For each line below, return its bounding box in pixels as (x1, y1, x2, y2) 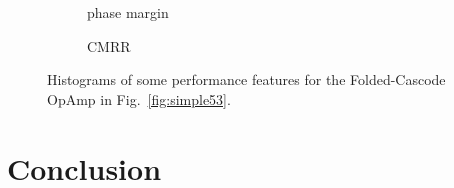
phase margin (87, 2, 169, 22)
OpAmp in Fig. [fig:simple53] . (47, 88, 231, 109)
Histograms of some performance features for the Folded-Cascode (47, 69, 446, 90)
